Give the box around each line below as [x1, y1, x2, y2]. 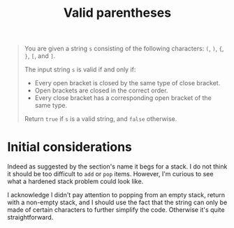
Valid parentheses [63, 5, 172, 21]
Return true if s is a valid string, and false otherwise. [24, 115, 177, 123]
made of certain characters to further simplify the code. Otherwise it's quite [7, 206, 225, 214]
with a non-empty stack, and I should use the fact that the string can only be [7, 198, 228, 207]
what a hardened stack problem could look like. [7, 177, 144, 186]
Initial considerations [7, 139, 133, 155]
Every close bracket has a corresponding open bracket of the [34, 94, 212, 102]
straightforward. [7, 213, 54, 222]
